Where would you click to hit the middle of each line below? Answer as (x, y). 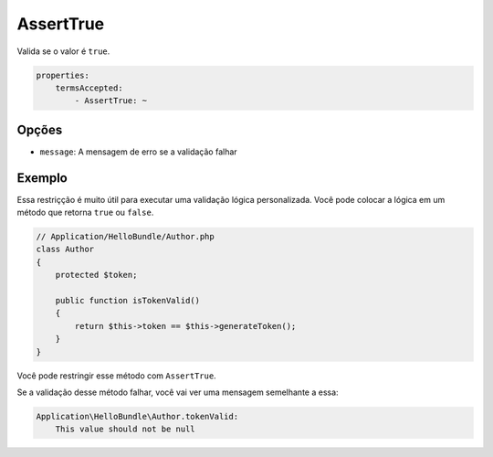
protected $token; (96, 275)
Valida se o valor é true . (63, 51)
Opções (40, 129)
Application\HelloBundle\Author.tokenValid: (137, 416)
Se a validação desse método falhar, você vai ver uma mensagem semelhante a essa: (178, 392)
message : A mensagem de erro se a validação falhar (138, 152)
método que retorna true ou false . (85, 213)
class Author (65, 250)
